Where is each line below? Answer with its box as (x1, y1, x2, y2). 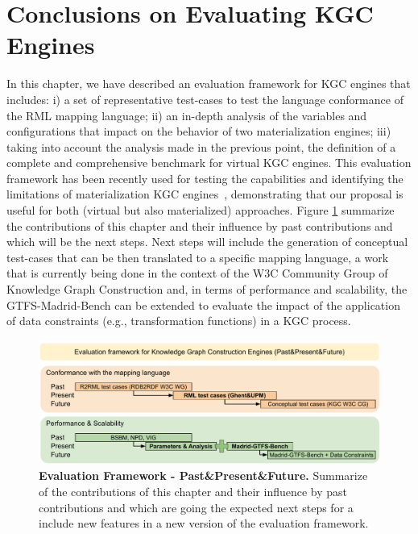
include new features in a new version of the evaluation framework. (39, 515, 369, 532)
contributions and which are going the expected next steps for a (39, 499, 354, 515)
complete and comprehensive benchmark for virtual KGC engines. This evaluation (6, 154, 412, 171)
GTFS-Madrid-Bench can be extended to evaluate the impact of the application (6, 296, 400, 313)
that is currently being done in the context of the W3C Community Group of (6, 265, 388, 282)
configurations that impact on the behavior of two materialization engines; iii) (6, 123, 391, 140)
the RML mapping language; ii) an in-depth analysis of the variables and (6, 106, 367, 123)
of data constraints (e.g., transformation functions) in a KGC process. (6, 312, 351, 329)
